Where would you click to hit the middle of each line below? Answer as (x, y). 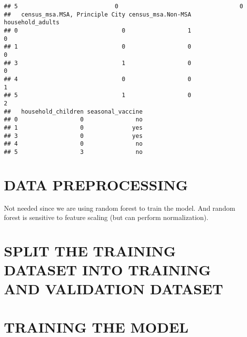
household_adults (32, 23)
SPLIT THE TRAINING (90, 250)
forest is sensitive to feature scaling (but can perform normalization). (106, 217)
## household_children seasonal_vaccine (73, 111)
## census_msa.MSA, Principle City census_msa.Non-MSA (98, 14)
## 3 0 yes (73, 136)
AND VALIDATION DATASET (114, 289)
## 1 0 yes (73, 127)
